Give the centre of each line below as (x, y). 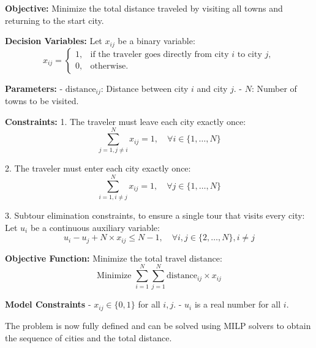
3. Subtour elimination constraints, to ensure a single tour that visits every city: (155, 215)
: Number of (274, 88)
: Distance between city (145, 88)
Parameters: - (34, 88)
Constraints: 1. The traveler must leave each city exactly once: (126, 121)
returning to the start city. (55, 20)
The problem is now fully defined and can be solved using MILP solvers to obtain (158, 325)
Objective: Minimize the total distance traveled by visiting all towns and (144, 8)
